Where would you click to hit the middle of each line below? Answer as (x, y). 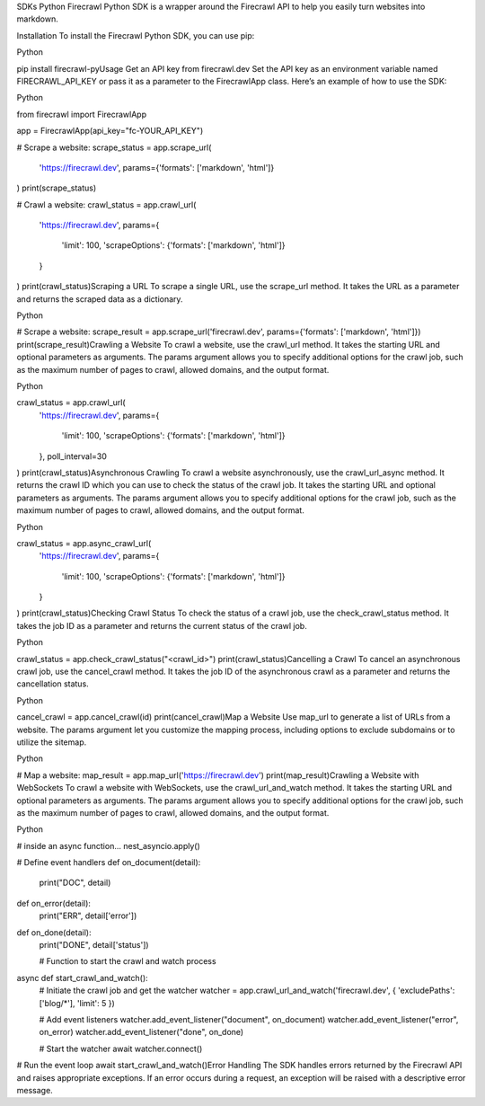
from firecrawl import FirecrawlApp (82, 114)
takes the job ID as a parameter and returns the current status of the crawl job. (162, 625)
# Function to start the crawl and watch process (128, 961)
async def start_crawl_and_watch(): (82, 978)
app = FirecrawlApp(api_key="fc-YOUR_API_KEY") (110, 131)
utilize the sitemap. (52, 742)
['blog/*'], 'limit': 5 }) (77, 1003)
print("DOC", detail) (75, 883)
